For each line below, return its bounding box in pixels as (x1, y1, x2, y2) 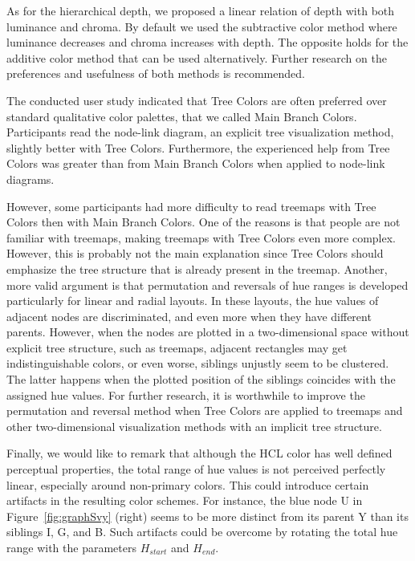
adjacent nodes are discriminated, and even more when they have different (6, 307, 372, 324)
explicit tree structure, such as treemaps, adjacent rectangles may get (6, 339, 348, 356)
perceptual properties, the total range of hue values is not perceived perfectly (6, 461, 386, 478)
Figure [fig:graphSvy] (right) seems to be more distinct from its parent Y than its (6, 507, 409, 524)
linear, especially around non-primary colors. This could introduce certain (6, 476, 369, 493)
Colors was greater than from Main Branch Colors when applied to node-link (6, 155, 385, 172)
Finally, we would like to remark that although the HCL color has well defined (6, 445, 393, 461)
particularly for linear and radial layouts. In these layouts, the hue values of (6, 292, 379, 309)
